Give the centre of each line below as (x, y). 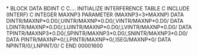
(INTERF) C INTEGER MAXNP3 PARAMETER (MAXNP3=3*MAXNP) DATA (95, 15)
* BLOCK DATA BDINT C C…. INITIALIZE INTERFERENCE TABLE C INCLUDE (98, 8)
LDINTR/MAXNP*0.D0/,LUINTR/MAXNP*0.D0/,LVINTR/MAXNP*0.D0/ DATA (99, 27)
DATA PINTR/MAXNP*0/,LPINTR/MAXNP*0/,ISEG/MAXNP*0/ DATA (89, 39)
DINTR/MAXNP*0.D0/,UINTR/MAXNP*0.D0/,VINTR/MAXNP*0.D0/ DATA (95, 21)
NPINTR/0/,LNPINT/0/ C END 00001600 (55, 46)
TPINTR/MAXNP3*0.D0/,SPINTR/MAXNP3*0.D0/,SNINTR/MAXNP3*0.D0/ (97, 33)
